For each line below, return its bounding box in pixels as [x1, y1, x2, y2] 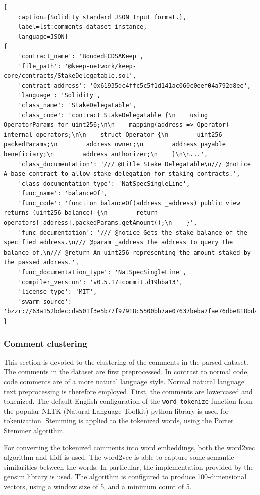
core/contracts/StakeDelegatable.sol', [4, 72, 136, 80]
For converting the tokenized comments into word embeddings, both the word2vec [4, 442, 255, 452]
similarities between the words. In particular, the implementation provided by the [4, 461, 254, 472]
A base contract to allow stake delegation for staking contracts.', [4, 170, 240, 178]
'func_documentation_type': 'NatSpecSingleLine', [18, 269, 187, 276]
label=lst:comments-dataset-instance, [18, 23, 147, 31]
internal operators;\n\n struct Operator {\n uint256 [4, 131, 222, 138]
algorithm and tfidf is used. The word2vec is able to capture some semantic [4, 452, 234, 462]
